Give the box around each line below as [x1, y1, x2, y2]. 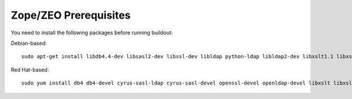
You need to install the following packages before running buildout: [11, 29, 173, 36]
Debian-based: [11, 40, 47, 47]
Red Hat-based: [11, 66, 49, 73]
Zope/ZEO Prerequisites [11, 9, 131, 22]
